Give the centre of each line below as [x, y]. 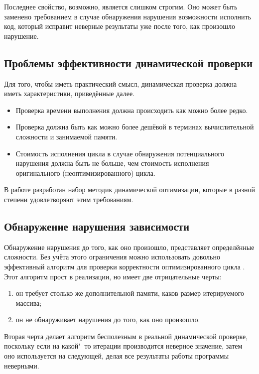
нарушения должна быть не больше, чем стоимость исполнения [112, 163]
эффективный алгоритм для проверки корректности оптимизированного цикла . [125, 266]
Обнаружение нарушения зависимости [97, 226]
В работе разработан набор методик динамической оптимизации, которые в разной [129, 189]
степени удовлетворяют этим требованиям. [69, 199]
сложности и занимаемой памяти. [66, 136]
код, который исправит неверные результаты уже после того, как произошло [120, 26]
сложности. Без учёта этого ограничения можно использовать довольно [112, 257]
